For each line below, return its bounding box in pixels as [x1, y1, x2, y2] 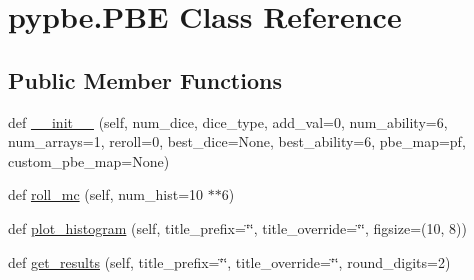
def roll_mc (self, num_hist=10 [8, 184, 204, 205]
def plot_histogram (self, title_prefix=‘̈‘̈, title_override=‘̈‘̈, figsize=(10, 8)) [8, 217, 467, 238]
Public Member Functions [8, 64, 282, 95]
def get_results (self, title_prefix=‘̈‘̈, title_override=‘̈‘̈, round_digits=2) [8, 251, 451, 272]
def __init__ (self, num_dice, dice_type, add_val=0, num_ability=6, [8, 111, 448, 132]
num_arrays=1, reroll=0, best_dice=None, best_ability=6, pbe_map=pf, [8, 131, 466, 152]
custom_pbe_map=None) [8, 150, 170, 171]
